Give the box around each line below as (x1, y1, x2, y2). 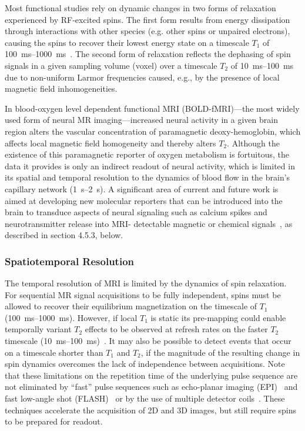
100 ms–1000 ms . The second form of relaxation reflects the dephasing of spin (5, 48, 291, 60)
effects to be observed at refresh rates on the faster (85, 323, 268, 335)
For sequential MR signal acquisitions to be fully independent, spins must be (5, 288, 281, 300)
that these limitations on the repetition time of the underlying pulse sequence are (5, 369, 298, 381)
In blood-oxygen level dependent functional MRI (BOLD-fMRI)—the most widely (5, 102, 300, 114)
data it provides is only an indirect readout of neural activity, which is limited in (5, 159, 295, 172)
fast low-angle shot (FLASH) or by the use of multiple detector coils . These (5, 392, 285, 405)
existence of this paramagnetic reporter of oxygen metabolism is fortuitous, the (5, 148, 289, 161)
